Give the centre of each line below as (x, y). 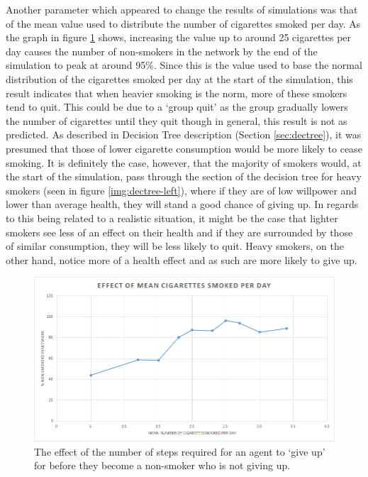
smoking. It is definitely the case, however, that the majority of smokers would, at (184, 162)
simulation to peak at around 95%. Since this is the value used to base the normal (184, 65)
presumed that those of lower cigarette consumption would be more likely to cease (184, 148)
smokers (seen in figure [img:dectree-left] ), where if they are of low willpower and (182, 190)
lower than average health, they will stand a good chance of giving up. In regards (182, 204)
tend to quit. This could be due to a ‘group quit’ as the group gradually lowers (177, 107)
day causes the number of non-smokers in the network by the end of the (162, 51)
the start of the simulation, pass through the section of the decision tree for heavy (184, 176)
